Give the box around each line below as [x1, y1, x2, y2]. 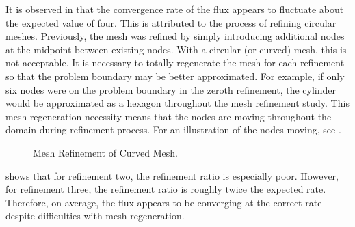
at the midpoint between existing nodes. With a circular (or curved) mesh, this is [5, 42, 347, 56]
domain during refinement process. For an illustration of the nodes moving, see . [5, 122, 341, 137]
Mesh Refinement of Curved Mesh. [33, 145, 178, 159]
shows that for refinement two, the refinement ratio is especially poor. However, [5, 168, 339, 183]
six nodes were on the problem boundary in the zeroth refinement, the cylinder [5, 82, 337, 96]
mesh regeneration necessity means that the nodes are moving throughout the [5, 109, 332, 123]
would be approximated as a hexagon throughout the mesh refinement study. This [5, 96, 350, 110]
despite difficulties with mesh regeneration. [5, 209, 185, 223]
